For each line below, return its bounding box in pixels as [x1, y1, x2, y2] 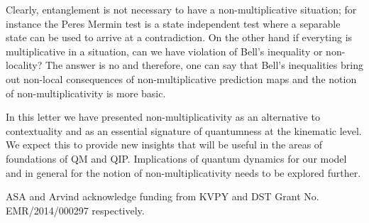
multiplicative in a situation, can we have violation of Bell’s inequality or [6, 43, 323, 58]
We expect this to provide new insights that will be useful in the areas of [6, 137, 323, 152]
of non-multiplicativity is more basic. [6, 85, 166, 100]
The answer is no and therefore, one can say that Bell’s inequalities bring [45, 58, 363, 72]
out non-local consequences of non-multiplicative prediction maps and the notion [6, 71, 357, 86]
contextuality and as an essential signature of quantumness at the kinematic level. [6, 123, 362, 138]
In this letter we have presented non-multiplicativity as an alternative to [6, 109, 320, 124]
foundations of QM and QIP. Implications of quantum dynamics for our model [6, 151, 347, 165]
